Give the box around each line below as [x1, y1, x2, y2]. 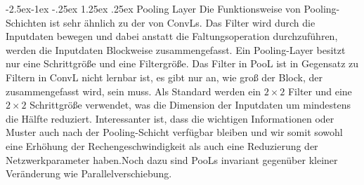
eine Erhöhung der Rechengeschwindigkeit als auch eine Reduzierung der [6, 138, 318, 153]
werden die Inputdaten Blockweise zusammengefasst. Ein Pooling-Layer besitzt [6, 42, 346, 57]
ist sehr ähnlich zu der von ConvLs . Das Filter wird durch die [49, 15, 316, 29]
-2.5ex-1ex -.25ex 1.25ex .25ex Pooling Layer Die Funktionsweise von [6, 1, 301, 15]
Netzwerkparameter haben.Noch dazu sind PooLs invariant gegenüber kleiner [6, 152, 338, 167]
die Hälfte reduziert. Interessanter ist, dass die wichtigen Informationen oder [6, 111, 334, 125]
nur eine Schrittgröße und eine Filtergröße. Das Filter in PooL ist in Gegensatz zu [6, 56, 359, 71]
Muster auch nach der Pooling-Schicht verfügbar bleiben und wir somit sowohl [6, 125, 343, 139]
